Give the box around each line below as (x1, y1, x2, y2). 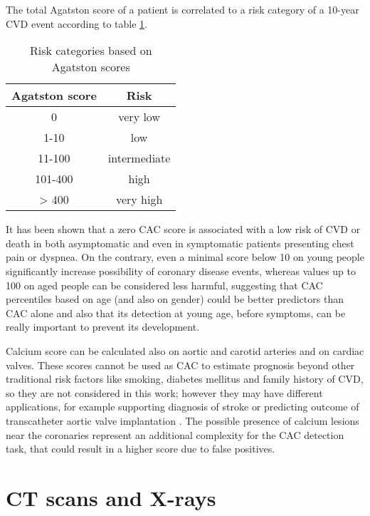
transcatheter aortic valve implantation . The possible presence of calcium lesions (6, 413, 359, 428)
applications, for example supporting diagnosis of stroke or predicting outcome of (6, 399, 359, 414)
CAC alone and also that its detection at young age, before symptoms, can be (6, 305, 346, 320)
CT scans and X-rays (6, 483, 216, 512)
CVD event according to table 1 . (6, 16, 147, 31)
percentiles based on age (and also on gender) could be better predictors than (6, 291, 344, 306)
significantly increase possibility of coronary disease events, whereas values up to (6, 263, 356, 278)
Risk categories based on (29, 42, 152, 59)
